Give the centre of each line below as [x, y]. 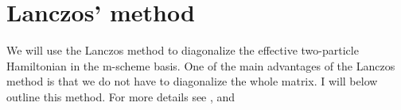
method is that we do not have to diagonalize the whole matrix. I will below [192, 81]
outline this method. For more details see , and [121, 96]
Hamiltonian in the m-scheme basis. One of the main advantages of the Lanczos [201, 65]
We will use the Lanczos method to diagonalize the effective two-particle [183, 50]
